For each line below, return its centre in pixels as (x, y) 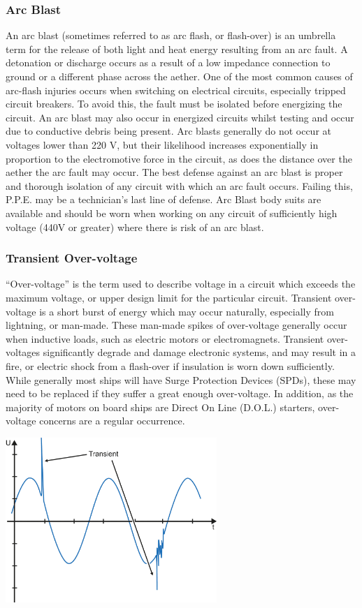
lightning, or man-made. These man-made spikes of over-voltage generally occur (176, 325)
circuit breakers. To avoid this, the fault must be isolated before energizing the (174, 104)
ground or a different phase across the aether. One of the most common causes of (179, 76)
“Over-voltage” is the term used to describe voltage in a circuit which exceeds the (181, 284)
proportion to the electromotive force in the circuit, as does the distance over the (179, 158)
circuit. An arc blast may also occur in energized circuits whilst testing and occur (180, 117)
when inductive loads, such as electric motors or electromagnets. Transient (165, 338)
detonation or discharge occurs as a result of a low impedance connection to (168, 62)
